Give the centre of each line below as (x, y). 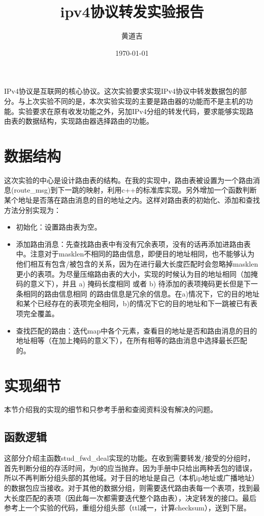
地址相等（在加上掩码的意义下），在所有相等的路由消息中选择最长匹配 (131, 340)
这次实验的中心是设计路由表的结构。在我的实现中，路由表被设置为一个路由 (128, 180)
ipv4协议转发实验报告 (132, 11)
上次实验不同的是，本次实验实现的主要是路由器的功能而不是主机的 (135, 101)
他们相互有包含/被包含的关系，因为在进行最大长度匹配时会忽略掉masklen (137, 263)
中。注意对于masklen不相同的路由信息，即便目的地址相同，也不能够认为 (135, 254)
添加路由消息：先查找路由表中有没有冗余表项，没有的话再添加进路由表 (133, 244)
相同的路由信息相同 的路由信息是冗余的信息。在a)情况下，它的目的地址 (141, 293)
